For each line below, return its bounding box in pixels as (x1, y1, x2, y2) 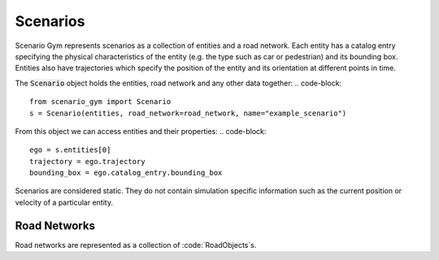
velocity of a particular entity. (15, 197, 114, 207)
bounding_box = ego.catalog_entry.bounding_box (29, 168, 223, 178)
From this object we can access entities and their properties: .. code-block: (15, 126, 267, 136)
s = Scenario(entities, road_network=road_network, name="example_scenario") (29, 108, 347, 118)
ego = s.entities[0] (29, 145, 111, 154)
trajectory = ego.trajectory (29, 157, 146, 166)
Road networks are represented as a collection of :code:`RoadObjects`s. (15, 240, 257, 249)
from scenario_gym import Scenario (29, 97, 172, 106)
